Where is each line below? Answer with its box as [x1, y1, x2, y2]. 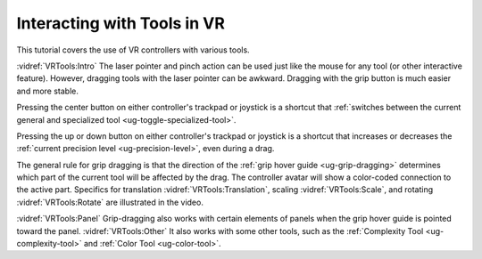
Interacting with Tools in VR [16, 13, 225, 33]
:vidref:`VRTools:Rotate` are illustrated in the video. [16, 197, 204, 207]
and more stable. [16, 85, 79, 96]
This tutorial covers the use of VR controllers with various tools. [16, 45, 250, 55]
